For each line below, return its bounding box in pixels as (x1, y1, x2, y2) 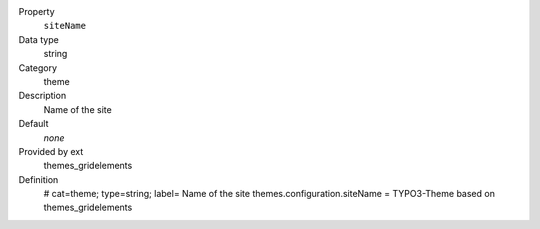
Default (18, 118, 49, 130)
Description (18, 90, 67, 102)
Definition (18, 173, 59, 185)
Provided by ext (18, 145, 84, 157)
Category (18, 61, 58, 74)
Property (18, 6, 55, 17)
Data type (18, 33, 59, 45)
